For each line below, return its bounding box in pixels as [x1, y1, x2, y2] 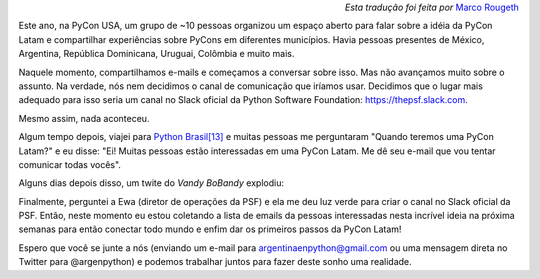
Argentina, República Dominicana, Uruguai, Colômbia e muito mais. [18, 48, 295, 60]
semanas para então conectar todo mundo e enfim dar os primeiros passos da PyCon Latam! [18, 223, 402, 235]
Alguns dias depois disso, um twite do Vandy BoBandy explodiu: [18, 177, 285, 189]
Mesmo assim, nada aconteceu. [18, 112, 150, 124]
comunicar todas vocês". [18, 158, 122, 170]
